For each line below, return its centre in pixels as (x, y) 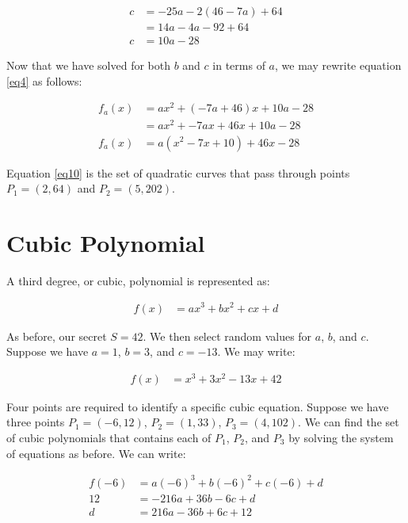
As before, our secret (57, 336)
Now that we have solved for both (88, 65)
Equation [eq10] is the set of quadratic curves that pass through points (178, 172)
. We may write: (256, 351)
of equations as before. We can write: (96, 453)
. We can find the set (349, 422)
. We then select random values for (227, 336)
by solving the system (341, 438)
